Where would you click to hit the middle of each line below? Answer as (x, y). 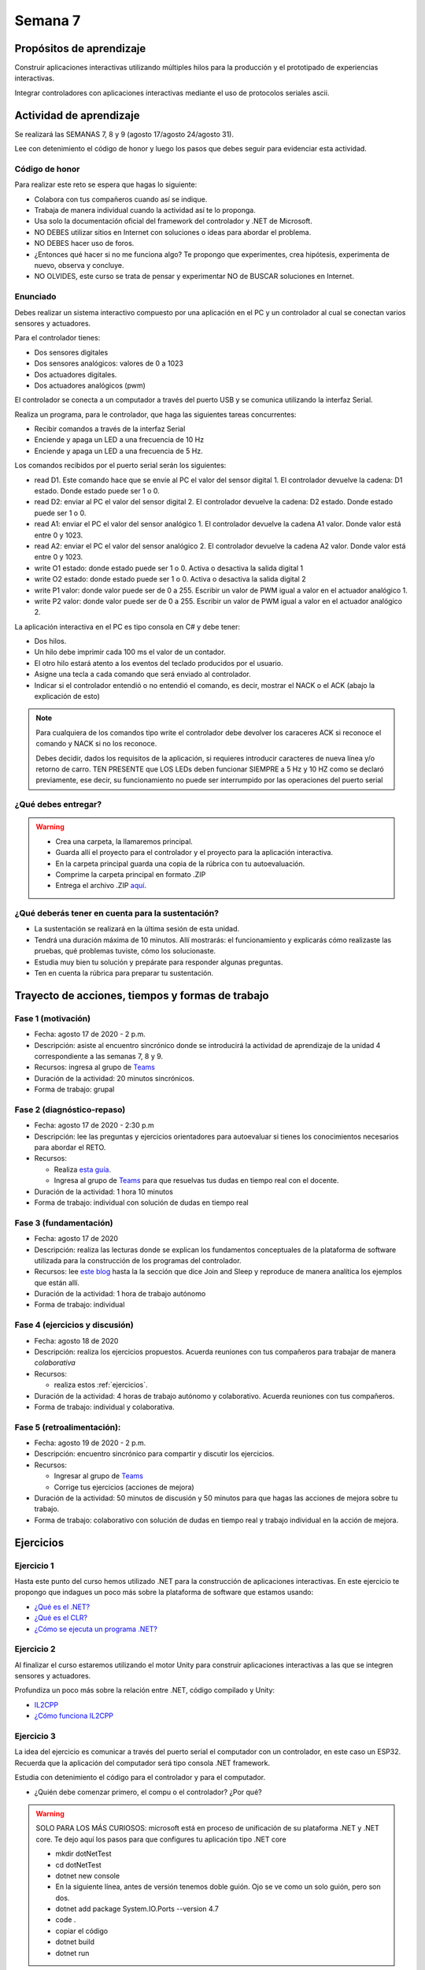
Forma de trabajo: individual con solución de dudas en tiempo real (141, 1202)
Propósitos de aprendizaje (80, 48)
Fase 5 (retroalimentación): (68, 1427)
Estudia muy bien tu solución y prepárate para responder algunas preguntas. (159, 962)
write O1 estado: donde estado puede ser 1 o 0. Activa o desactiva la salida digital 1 (169, 568)
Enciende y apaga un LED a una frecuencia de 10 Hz (119, 440)
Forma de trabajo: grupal (74, 1089)
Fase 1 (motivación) (52, 1018)
